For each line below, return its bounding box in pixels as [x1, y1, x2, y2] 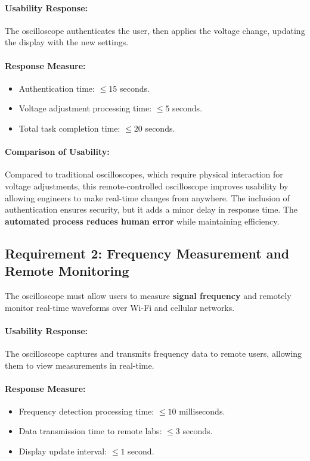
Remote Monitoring [5, 261, 129, 280]
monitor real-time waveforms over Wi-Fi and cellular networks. [5, 301, 235, 313]
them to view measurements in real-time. [5, 359, 154, 371]
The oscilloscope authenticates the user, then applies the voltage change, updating [5, 24, 305, 36]
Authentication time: [18, 82, 95, 94]
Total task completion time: [18, 122, 120, 134]
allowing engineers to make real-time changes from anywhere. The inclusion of [5, 191, 290, 204]
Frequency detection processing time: [18, 404, 154, 417]
